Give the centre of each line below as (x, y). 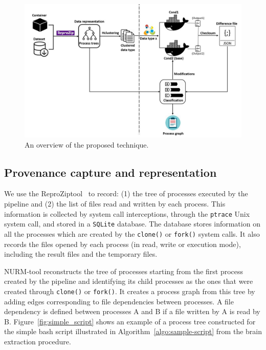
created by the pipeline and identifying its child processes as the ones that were (129, 281)
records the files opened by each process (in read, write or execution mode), (123, 244)
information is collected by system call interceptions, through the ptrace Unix (127, 213)
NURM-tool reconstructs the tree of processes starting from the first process (124, 271)
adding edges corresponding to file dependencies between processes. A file (119, 301)
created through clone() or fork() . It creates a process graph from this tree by (130, 291)
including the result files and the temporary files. (81, 254)
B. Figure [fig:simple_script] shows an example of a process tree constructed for (130, 321)
